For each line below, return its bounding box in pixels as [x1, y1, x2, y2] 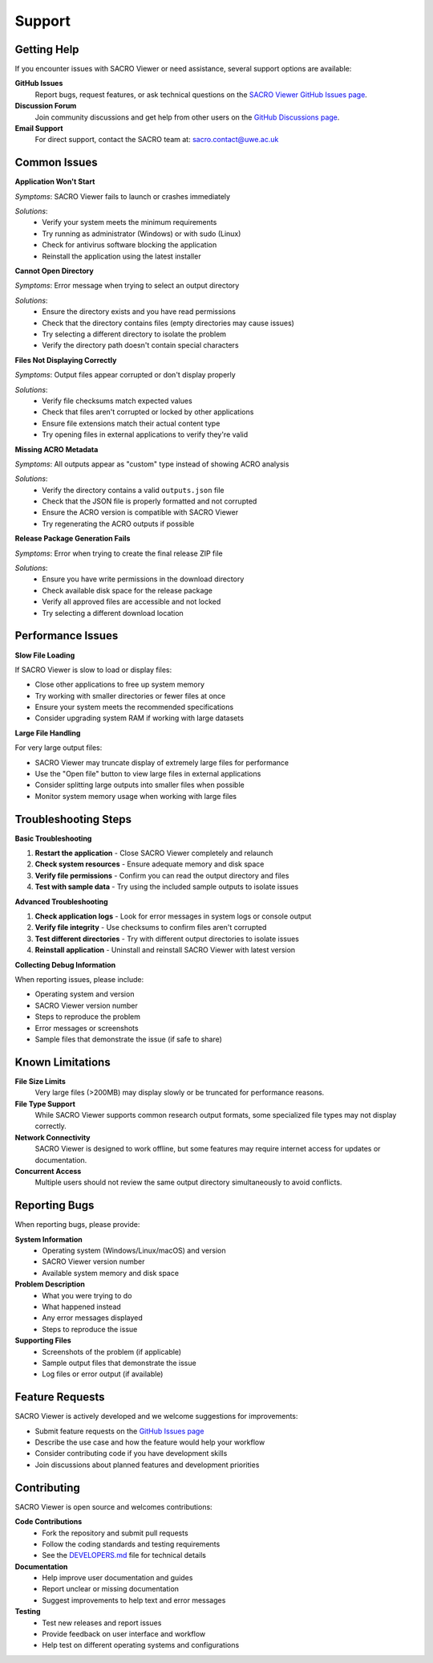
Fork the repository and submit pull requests [42, 1528, 188, 1538]
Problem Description [14, 1279, 86, 1289]
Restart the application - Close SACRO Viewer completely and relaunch [34, 848, 273, 858]
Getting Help [14, 43, 79, 56]
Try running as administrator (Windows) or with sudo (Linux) [42, 229, 241, 238]
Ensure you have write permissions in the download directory [42, 574, 245, 584]
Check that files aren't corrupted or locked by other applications [42, 407, 254, 417]
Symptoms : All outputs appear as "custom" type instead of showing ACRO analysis [14, 459, 289, 469]
